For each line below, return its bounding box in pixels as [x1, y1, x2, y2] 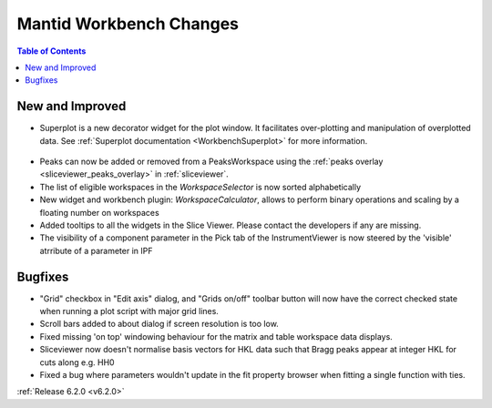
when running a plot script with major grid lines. [39, 306, 219, 317]
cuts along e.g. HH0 [39, 356, 115, 368]
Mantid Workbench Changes [16, 14, 239, 34]
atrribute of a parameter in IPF [39, 245, 153, 256]
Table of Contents [16, 46, 87, 56]
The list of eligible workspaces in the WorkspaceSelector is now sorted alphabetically [39, 181, 362, 192]
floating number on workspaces [39, 207, 159, 218]
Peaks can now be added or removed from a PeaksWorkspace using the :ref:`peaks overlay [39, 156, 384, 168]
